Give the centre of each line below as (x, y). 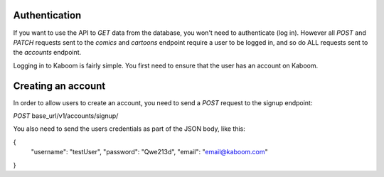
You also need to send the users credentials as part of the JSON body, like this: (129, 129)
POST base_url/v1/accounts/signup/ (66, 116)
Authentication (47, 15)
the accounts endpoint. (47, 53)
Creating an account (59, 86)
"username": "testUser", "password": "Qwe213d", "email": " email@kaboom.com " (149, 152)
